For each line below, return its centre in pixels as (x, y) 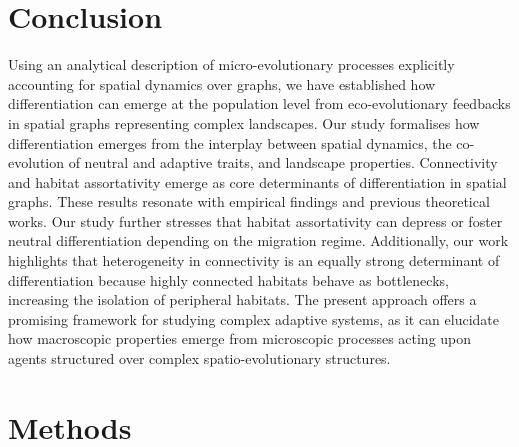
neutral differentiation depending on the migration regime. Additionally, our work (258, 240)
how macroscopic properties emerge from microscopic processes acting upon (240, 338)
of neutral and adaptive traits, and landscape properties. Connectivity (283, 162)
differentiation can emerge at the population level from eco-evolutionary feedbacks (259, 103)
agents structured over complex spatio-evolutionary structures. (199, 358)
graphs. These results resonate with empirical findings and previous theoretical (249, 201)
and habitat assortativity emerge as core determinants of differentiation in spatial (257, 181)
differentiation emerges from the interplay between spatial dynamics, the (230, 142)
